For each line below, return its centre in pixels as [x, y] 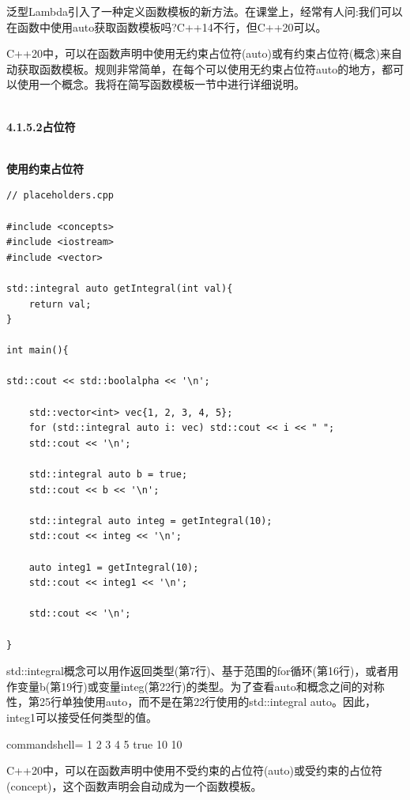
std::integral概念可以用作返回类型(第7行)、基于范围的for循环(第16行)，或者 [197, 671]
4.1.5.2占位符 [41, 126]
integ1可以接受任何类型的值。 [82, 717]
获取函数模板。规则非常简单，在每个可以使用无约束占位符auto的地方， [199, 68]
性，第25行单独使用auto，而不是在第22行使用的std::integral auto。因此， [191, 702]
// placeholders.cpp [60, 196]
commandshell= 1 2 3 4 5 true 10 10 [94, 743]
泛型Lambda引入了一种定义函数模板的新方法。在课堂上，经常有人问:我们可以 [205, 11]
